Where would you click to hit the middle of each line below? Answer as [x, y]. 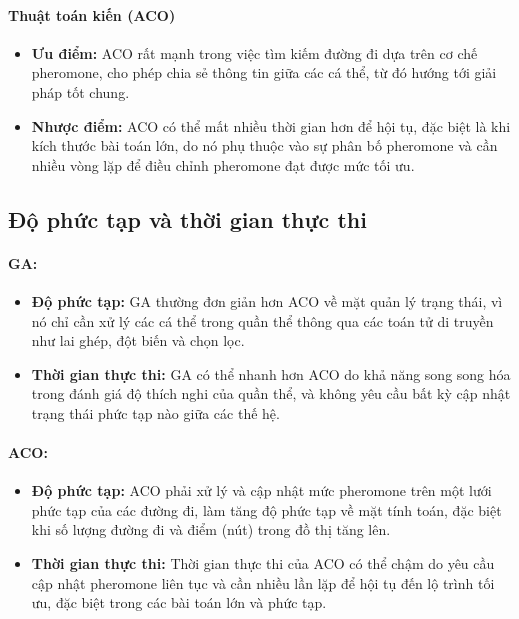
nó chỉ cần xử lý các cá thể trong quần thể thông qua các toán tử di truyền [262, 320]
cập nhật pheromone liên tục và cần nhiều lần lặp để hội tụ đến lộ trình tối [263, 582]
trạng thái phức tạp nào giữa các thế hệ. [155, 412]
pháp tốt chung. [80, 91]
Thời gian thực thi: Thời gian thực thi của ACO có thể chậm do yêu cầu [263, 563]
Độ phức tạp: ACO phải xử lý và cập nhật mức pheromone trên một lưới [261, 490]
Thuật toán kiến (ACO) [92, 14]
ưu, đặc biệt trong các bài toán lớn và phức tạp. [179, 602]
